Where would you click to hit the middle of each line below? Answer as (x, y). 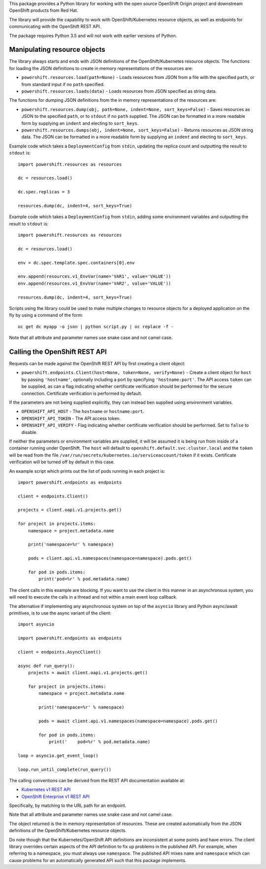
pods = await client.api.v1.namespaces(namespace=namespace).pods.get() (128, 721)
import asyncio (36, 624)
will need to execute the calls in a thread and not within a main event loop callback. (93, 597)
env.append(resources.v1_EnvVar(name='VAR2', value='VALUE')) (95, 283)
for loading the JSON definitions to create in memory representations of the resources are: (101, 68)
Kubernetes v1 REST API (46, 790)
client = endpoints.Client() (53, 496)
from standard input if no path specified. (63, 84)
